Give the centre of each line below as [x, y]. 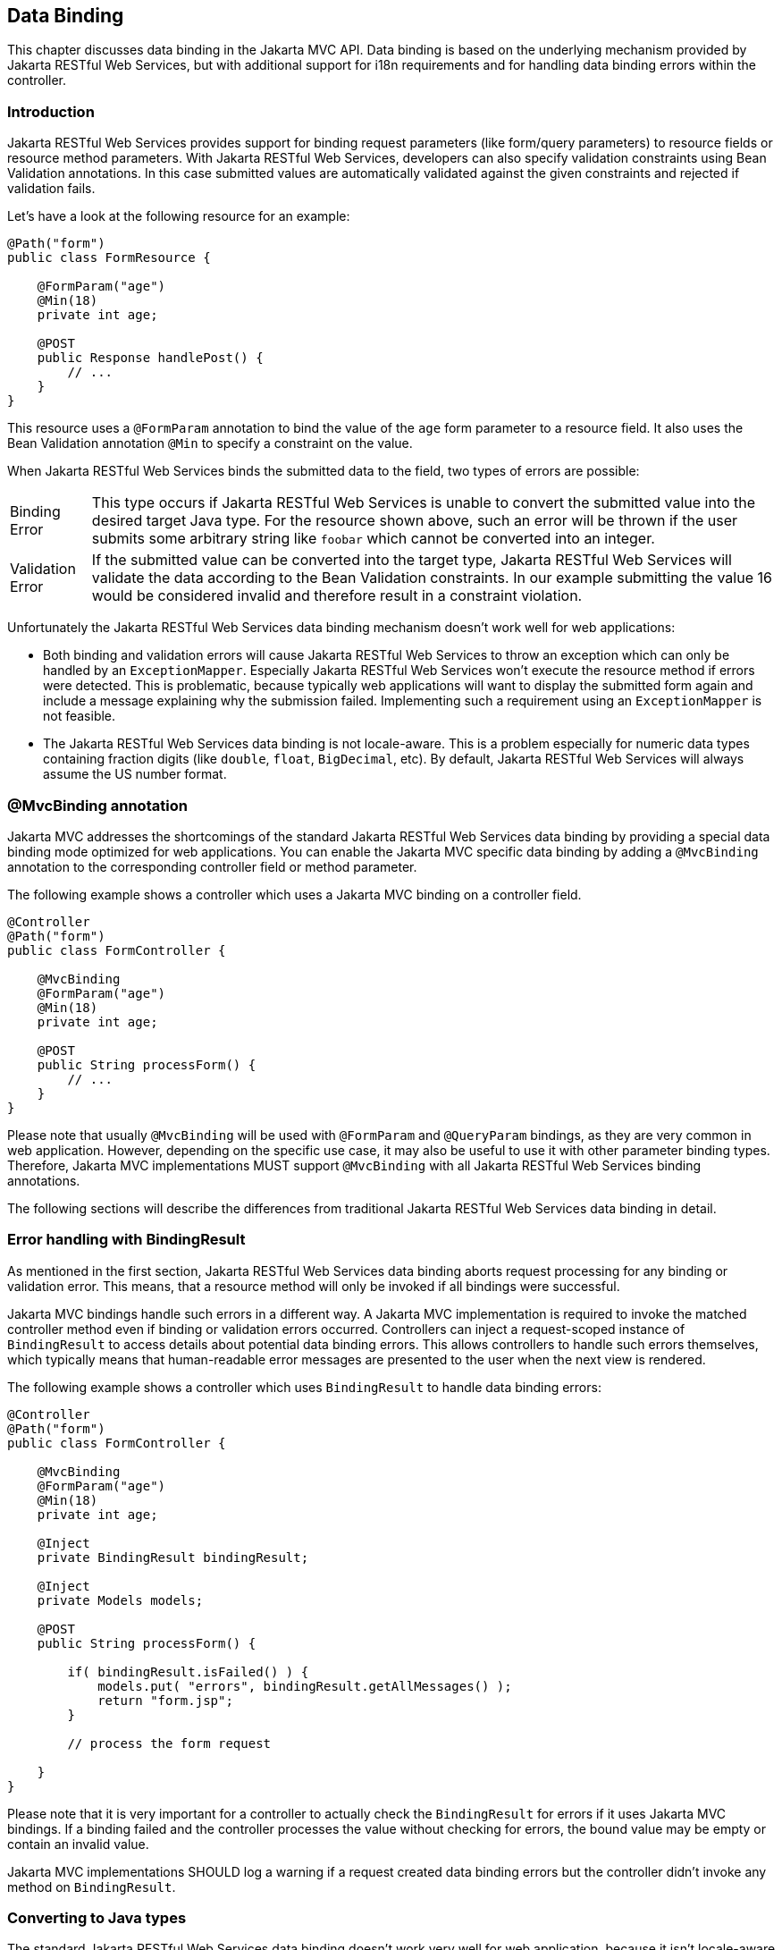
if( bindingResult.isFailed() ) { [188, 1671]
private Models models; [120, 1600]
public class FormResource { [109, 258]
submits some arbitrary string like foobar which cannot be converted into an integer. [373, 539]
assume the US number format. [135, 774]
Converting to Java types [97, 1918]
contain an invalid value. [78, 1844]
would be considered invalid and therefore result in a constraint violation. [337, 596]
